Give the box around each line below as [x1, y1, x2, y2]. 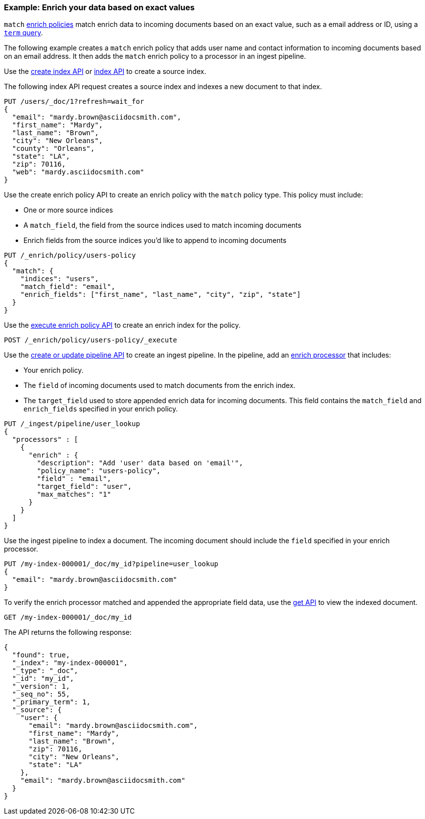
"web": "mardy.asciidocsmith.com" [12, 168, 144, 176]
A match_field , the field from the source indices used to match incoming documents [23, 221, 302, 230]
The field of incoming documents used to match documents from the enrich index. [23, 381, 295, 390]
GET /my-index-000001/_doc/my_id [4, 613, 132, 622]
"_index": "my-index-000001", [12, 659, 128, 667]
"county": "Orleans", [12, 145, 95, 153]
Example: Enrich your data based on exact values [4, 2, 195, 12]
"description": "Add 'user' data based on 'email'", [37, 459, 243, 467]
